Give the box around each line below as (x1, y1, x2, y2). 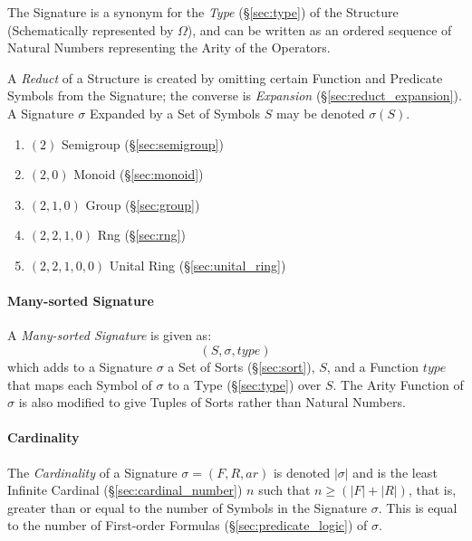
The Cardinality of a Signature (7, 462, 178, 481)
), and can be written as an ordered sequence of (187, 20, 452, 39)
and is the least (352, 462, 438, 481)
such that (258, 480, 311, 499)
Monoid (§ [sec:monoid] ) (73, 165, 204, 184)
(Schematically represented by (7, 20, 174, 39)
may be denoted (275, 103, 365, 122)
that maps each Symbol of (7, 375, 152, 394)
